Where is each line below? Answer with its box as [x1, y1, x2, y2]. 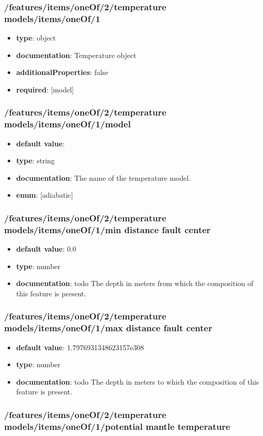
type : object [16, 32, 56, 43]
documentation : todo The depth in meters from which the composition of [16, 278, 254, 289]
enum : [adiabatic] [16, 189, 73, 200]
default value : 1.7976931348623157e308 [16, 342, 144, 352]
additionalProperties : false [16, 67, 109, 78]
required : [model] [16, 84, 74, 94]
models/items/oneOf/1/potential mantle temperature [4, 420, 230, 432]
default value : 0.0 [16, 243, 76, 254]
